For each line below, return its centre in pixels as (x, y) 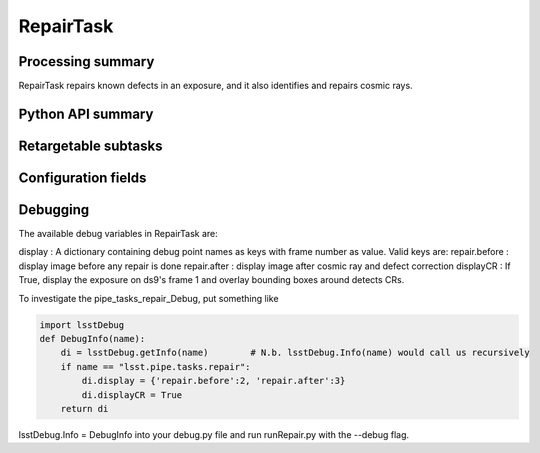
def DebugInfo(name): (92, 338)
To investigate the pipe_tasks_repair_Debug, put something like (148, 298)
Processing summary (86, 61)
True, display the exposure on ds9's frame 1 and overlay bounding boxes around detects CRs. (211, 280)
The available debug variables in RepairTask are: (118, 234)
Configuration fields (82, 177)
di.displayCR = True (132, 394)
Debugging (54, 209)
